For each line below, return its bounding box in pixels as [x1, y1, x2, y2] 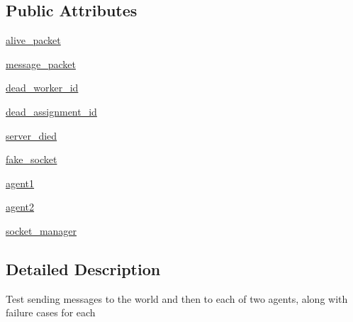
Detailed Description [6, 257, 161, 279]
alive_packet [6, 33, 61, 48]
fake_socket [6, 152, 57, 167]
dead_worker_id [6, 80, 79, 95]
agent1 [6, 175, 35, 190]
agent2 [6, 199, 35, 214]
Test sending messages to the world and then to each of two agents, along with [6, 291, 348, 306]
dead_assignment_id [6, 104, 97, 118]
